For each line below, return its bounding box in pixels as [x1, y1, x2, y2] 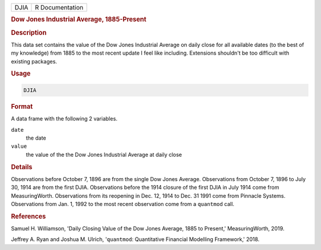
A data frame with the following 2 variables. [11, 115, 118, 122]
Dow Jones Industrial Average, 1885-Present [11, 15, 147, 24]
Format [11, 102, 33, 110]
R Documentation [34, 4, 84, 11]
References [11, 212, 46, 220]
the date [26, 134, 46, 141]
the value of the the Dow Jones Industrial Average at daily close [26, 151, 182, 158]
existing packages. [11, 58, 58, 65]
